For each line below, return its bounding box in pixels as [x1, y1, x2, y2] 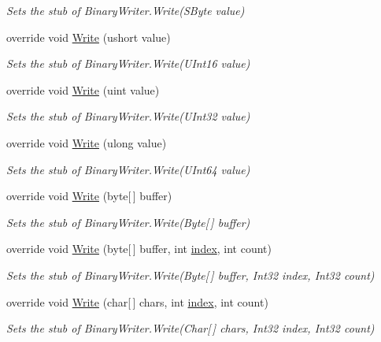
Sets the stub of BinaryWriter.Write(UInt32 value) [6, 108, 250, 125]
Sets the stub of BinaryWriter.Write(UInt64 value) [6, 161, 250, 177]
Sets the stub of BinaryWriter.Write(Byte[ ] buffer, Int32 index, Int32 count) [6, 266, 375, 283]
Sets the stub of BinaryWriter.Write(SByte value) [6, 2, 245, 18]
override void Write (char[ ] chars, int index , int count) [6, 293, 268, 310]
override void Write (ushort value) [6, 28, 171, 45]
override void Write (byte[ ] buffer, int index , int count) [6, 240, 272, 257]
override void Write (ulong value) [6, 134, 167, 151]
